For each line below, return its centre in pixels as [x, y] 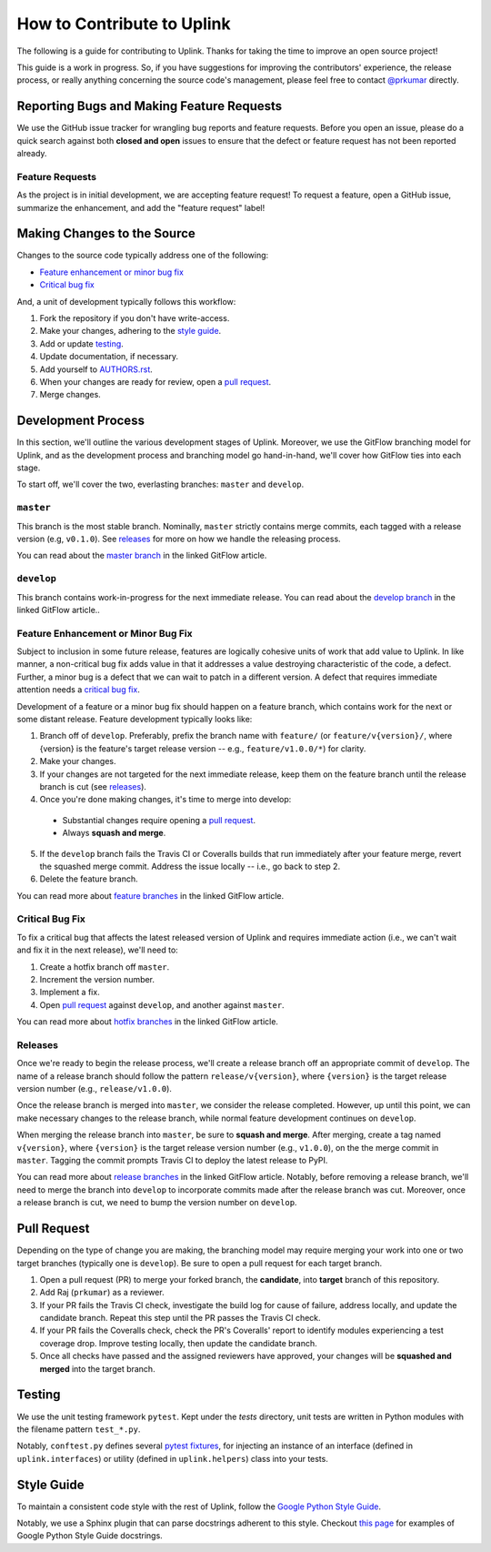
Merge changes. [70, 395]
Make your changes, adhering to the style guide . [130, 331]
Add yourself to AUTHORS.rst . [96, 369]
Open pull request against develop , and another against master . [162, 1004]
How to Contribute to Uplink [124, 24]
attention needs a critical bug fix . [78, 690]
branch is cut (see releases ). [93, 786]
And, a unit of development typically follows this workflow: [126, 301]
